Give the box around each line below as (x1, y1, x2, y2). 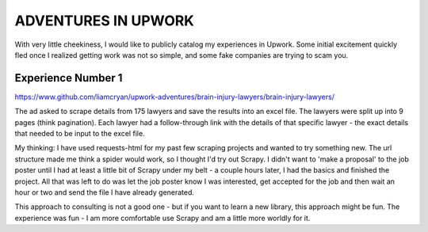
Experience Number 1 (14, 71, 123, 85)
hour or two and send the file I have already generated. (14, 187, 194, 197)
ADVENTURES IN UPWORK (14, 12, 194, 29)
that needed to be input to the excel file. (14, 129, 146, 139)
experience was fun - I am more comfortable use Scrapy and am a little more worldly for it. (14, 213, 311, 222)
